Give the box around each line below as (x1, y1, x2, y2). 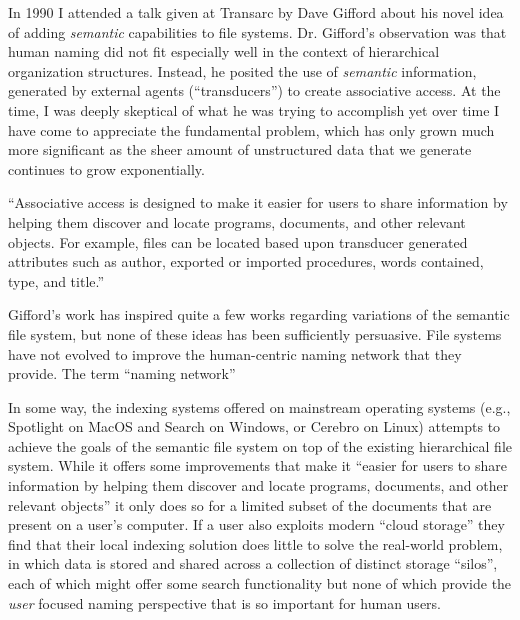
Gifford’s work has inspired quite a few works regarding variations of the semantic (8, 304, 510, 325)
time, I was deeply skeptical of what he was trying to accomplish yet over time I (8, 99, 500, 120)
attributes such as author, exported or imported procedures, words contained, (8, 251, 484, 272)
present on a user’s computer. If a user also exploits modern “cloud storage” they (8, 514, 505, 535)
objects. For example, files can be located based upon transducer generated (8, 231, 468, 252)
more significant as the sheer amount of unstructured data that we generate (8, 139, 472, 160)
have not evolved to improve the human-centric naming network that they (8, 343, 462, 364)
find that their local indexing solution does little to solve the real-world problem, (8, 533, 503, 554)
